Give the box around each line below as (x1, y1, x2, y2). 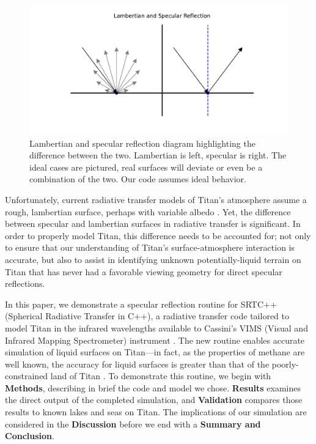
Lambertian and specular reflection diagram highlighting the (29, 136, 255, 149)
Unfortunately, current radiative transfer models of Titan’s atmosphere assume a (5, 193, 307, 205)
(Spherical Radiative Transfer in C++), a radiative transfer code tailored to (5, 309, 289, 322)
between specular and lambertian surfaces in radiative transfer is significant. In (5, 217, 301, 230)
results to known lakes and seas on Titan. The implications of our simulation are (5, 405, 307, 418)
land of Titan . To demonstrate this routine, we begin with (50, 369, 271, 382)
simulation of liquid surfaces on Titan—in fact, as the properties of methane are (5, 346, 305, 358)
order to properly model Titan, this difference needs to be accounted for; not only (5, 229, 311, 242)
